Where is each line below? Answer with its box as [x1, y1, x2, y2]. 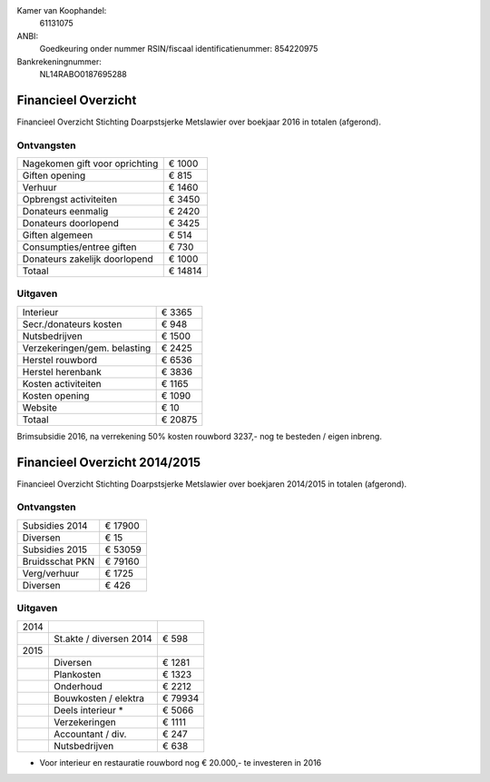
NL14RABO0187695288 [39, 68, 127, 79]
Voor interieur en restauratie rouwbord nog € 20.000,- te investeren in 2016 [39, 757, 322, 767]
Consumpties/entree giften [22, 241, 137, 253]
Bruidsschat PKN [22, 555, 95, 568]
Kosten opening [22, 389, 90, 401]
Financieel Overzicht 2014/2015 [16, 454, 201, 470]
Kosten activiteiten [22, 377, 102, 390]
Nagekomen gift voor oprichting [22, 157, 159, 170]
